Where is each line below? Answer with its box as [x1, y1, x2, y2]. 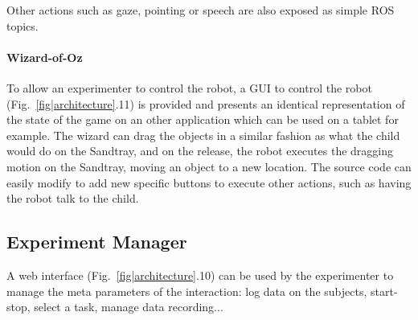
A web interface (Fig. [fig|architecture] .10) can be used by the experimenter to [6, 266, 394, 283]
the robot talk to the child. [6, 190, 139, 207]
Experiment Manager [6, 229, 187, 254]
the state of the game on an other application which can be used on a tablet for [6, 111, 399, 128]
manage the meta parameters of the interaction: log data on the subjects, [6, 282, 367, 299]
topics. [6, 17, 39, 34]
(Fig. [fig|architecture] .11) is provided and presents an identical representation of [6, 95, 405, 112]
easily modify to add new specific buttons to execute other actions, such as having [6, 174, 412, 191]
